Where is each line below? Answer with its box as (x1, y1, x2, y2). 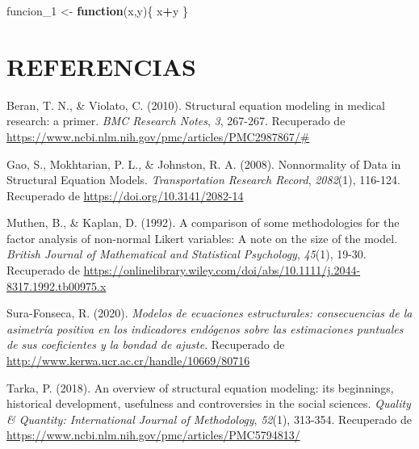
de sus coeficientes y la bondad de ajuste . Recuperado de (6, 336, 285, 353)
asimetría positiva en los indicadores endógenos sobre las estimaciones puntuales (6, 320, 404, 337)
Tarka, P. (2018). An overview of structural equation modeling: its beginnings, (6, 379, 394, 396)
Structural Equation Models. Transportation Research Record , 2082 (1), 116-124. (6, 171, 400, 188)
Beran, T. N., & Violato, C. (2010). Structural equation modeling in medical (6, 96, 385, 113)
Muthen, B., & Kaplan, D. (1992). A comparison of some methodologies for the (6, 214, 400, 231)
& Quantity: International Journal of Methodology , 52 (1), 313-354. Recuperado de (6, 410, 412, 427)
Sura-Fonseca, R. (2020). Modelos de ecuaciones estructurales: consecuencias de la (6, 304, 413, 321)
